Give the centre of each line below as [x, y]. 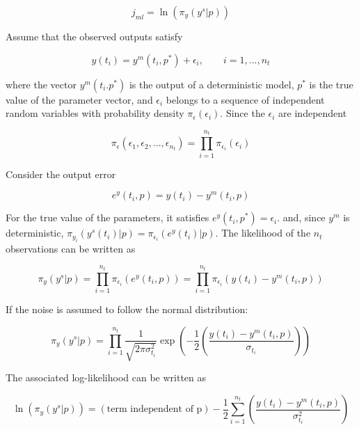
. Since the [242, 113]
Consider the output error [61, 174]
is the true [331, 84]
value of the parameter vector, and [79, 99]
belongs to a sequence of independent [245, 99]
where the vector [41, 84]
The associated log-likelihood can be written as [106, 377]
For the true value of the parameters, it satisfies [107, 217]
